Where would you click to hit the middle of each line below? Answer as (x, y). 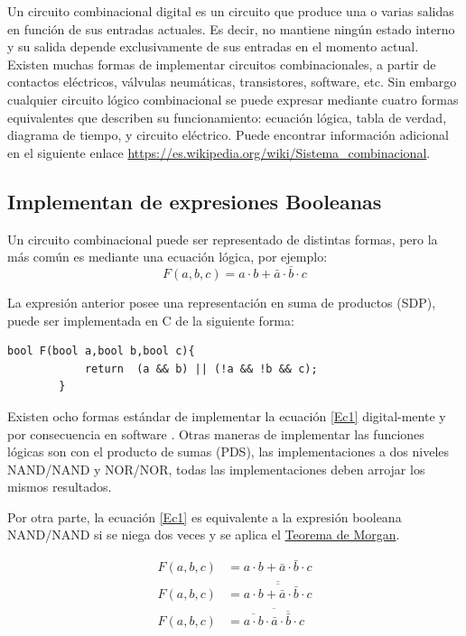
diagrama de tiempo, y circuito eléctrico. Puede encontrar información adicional (228, 135)
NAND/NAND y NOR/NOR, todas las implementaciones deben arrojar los (216, 469)
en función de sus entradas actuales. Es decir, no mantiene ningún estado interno (231, 28)
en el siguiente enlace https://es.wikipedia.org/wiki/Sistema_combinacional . (219, 152)
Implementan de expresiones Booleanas (195, 201)
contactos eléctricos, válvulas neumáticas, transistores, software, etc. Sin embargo (232, 82)
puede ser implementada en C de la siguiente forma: (151, 320)
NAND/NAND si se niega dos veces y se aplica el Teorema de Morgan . (204, 535)
